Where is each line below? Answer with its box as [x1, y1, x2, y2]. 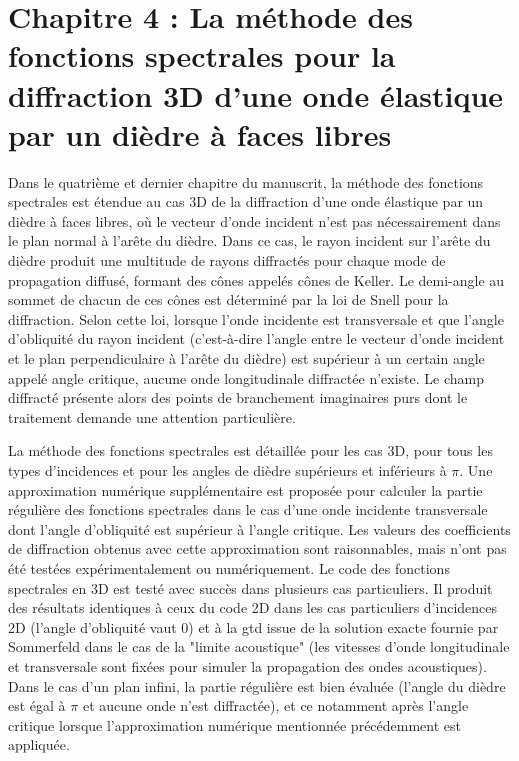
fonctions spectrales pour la [8, 35, 396, 76]
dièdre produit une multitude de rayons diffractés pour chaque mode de [8, 250, 446, 271]
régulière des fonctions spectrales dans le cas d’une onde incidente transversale [8, 499, 488, 520]
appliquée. [8, 734, 70, 755]
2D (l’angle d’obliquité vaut [8, 616, 177, 637]
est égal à [8, 695, 66, 716]
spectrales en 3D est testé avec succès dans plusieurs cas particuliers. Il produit [8, 577, 493, 598]
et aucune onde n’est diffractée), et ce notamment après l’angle [82, 695, 469, 716]
